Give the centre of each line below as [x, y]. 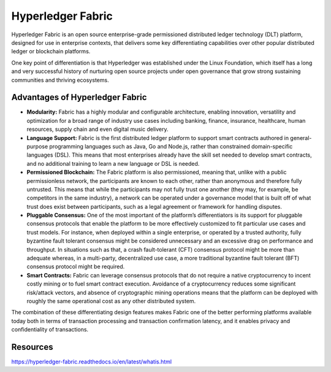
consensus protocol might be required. [76, 266]
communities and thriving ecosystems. [60, 80]
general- [301, 138]
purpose [37, 146]
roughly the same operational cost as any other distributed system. [111, 301]
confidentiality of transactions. [50, 330]
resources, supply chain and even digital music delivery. [97, 130]
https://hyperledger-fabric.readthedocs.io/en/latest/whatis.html [92, 362]
